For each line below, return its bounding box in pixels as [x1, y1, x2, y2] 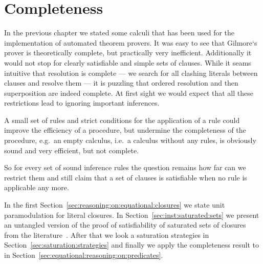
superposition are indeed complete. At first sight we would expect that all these [4, 87, 253, 98]
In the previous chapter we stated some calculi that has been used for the [4, 27, 235, 38]
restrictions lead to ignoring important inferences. [4, 97, 160, 108]
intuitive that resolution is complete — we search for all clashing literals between [4, 67, 258, 78]
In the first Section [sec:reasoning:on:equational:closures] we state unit [4, 199, 225, 210]
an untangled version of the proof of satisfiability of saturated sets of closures [4, 219, 246, 230]
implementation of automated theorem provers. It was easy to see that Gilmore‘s [4, 37, 257, 48]
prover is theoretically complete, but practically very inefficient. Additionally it [4, 47, 252, 58]
